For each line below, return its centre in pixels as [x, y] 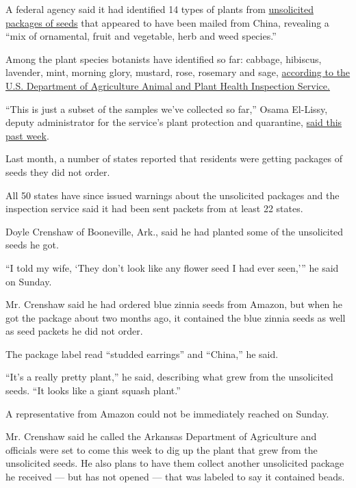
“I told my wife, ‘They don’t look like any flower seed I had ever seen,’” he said [172, 267]
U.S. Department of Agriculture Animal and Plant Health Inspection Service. [168, 85]
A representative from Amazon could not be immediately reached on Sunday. [167, 413]
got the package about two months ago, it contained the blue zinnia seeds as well [176, 317]
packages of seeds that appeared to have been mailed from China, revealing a [167, 22]
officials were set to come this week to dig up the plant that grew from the [162, 449]
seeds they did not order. [58, 171]
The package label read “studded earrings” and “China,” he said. [142, 354]
